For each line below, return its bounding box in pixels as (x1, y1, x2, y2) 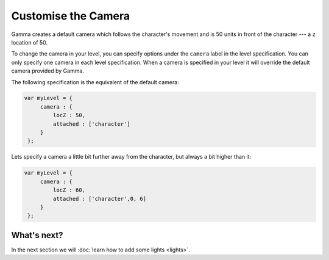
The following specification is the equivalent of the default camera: (11, 78, 179, 85)
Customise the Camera (11, 9, 130, 23)
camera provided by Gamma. (11, 67, 85, 74)
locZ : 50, (52, 112, 85, 119)
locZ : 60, (52, 187, 85, 193)
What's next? (11, 229, 63, 240)
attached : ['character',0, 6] (52, 195, 146, 202)
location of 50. (11, 38, 48, 46)
